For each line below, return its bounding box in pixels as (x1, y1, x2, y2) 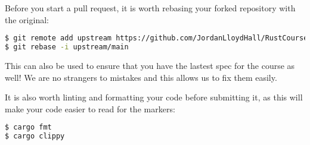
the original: (5, 13, 49, 26)
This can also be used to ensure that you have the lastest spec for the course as (5, 59, 295, 71)
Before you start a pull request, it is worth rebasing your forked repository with (5, 2, 296, 14)
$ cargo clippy (5, 132, 65, 141)
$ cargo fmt (5, 123, 52, 132)
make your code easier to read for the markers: (5, 102, 175, 115)
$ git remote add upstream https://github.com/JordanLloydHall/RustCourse (5, 34, 308, 43)
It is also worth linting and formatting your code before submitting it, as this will (5, 91, 303, 103)
